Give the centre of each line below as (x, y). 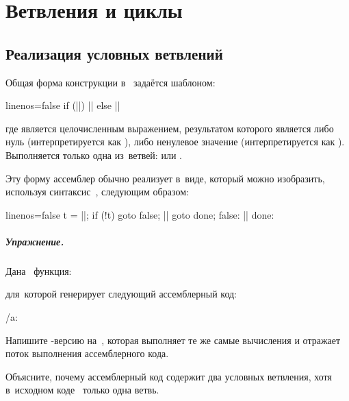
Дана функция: (39, 270)
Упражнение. (35, 241)
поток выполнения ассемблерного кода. (87, 353)
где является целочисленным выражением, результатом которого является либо (170, 128)
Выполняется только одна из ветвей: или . (94, 155)
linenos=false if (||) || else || (63, 105)
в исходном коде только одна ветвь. (82, 390)
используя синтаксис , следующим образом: (97, 192)
